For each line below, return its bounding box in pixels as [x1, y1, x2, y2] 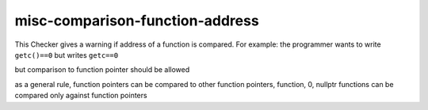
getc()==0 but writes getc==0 [14, 50, 119, 59]
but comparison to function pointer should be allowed [14, 65, 190, 74]
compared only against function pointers [14, 91, 147, 101]
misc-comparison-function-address [14, 12, 259, 29]
